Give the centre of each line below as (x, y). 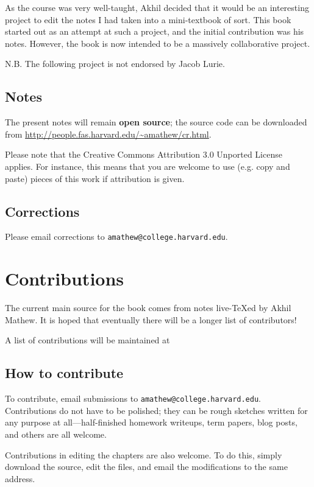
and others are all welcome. (56, 434)
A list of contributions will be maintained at (87, 340)
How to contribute (64, 373)
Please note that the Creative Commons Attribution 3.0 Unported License (144, 154)
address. (20, 478)
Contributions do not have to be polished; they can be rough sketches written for (156, 410)
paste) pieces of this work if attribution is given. (95, 178)
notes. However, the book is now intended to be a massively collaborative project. (158, 43)
